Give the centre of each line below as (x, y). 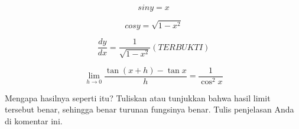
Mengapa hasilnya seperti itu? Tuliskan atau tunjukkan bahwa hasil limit (138, 97)
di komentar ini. (34, 120)
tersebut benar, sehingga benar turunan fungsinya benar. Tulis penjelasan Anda (149, 109)
